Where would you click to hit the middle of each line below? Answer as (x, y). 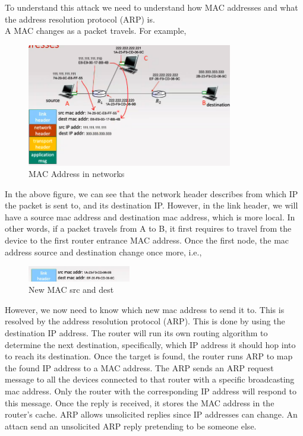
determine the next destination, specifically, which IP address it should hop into (150, 344)
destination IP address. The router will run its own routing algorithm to (136, 332)
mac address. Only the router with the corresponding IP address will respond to (151, 391)
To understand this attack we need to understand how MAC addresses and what (151, 7)
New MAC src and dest (71, 290)
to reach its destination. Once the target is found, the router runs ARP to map (149, 356)
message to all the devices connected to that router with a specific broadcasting (150, 379)
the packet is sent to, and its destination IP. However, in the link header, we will (151, 205)
